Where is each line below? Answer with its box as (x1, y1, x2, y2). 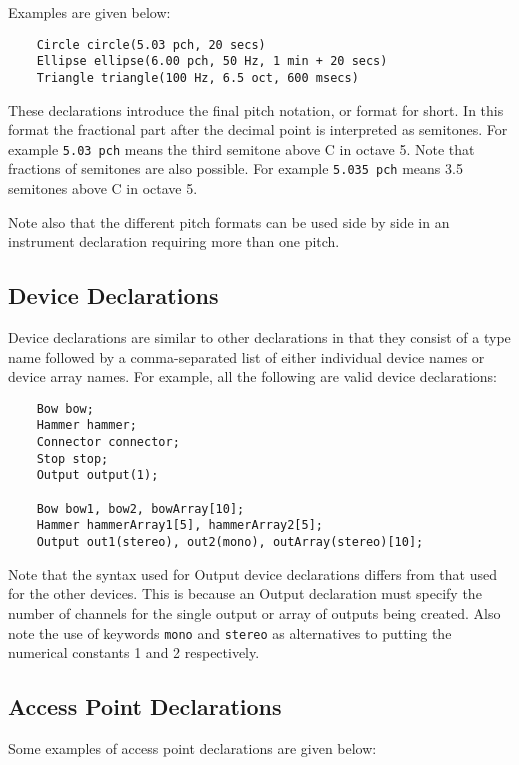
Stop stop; (36, 451, 109, 466)
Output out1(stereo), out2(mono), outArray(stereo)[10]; (36, 535, 424, 550)
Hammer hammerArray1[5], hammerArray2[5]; (36, 518, 323, 533)
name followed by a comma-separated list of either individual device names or (8, 346, 485, 367)
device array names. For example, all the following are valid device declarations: (8, 366, 497, 387)
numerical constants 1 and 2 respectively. (8, 642, 260, 663)
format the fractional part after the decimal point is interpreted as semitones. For (8, 119, 508, 140)
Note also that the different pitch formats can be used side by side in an (8, 211, 450, 232)
